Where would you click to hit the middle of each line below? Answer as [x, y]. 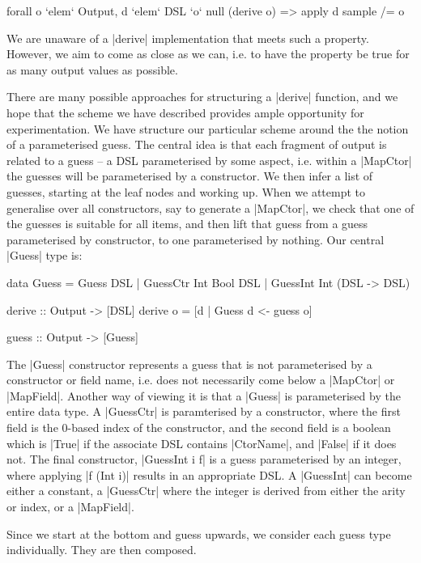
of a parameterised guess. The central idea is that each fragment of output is [197, 144]
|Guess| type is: [45, 255]
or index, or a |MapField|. [70, 507]
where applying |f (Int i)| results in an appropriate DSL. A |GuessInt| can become [209, 474]
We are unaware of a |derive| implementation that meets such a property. [188, 38]
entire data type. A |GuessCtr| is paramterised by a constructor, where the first [204, 411]
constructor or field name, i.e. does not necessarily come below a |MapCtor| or [201, 380]
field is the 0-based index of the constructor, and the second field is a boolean [199, 428]
